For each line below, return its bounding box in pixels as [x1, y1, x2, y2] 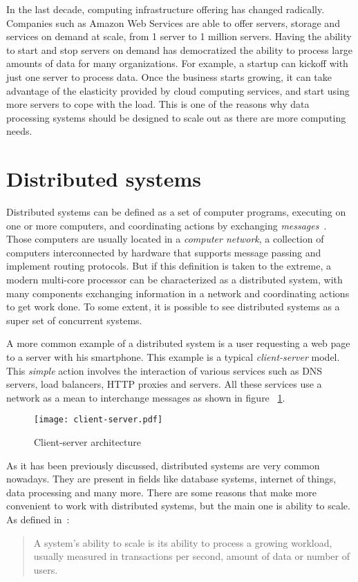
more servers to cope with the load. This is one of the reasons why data [6, 97, 310, 111]
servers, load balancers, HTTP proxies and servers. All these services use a [6, 377, 322, 391]
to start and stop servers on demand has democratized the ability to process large [6, 42, 352, 57]
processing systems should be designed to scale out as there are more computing [6, 110, 346, 124]
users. [33, 562, 58, 576]
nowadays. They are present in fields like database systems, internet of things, [6, 471, 337, 486]
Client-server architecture [34, 435, 141, 449]
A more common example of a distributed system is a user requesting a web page [6, 336, 350, 350]
